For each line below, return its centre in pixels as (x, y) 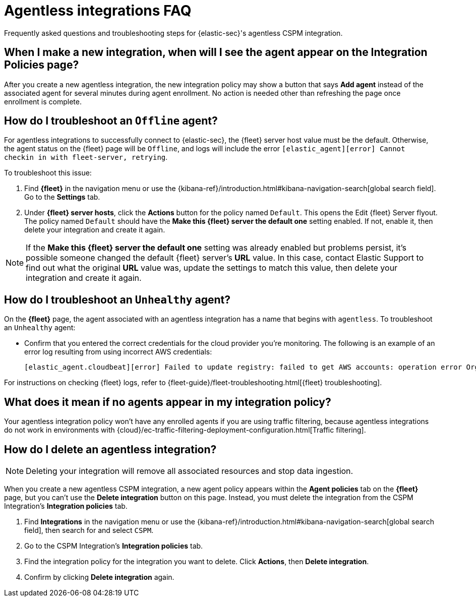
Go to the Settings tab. (62, 197)
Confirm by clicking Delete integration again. (99, 577)
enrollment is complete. (43, 101)
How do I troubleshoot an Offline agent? (111, 121)
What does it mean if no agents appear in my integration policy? (168, 402)
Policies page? (42, 65)
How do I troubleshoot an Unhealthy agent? (117, 299)
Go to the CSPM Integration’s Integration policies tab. (114, 546)
